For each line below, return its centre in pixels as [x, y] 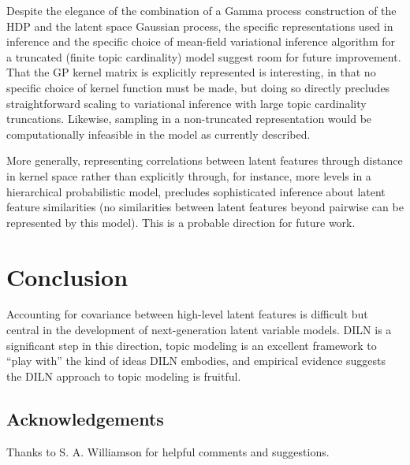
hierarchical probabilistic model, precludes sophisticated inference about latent [196, 191]
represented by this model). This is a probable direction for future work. [181, 222]
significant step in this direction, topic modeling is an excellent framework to [192, 345]
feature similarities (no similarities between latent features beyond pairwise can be [205, 207]
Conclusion [67, 276]
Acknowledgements [85, 418]
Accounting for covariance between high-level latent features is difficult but [187, 314]
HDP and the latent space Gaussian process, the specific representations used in [200, 26]
